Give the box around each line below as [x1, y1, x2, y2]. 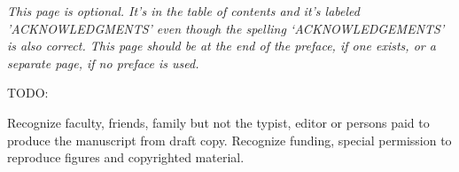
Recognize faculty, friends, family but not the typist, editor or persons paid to [7, 113, 430, 131]
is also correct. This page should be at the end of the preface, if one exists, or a [7, 36, 436, 55]
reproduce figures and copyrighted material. [7, 148, 245, 167]
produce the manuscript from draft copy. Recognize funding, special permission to [7, 130, 452, 149]
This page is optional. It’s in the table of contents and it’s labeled [7, 2, 360, 20]
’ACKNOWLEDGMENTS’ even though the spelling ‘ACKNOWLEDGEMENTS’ [7, 19, 445, 37]
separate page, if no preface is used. [7, 53, 199, 72]
